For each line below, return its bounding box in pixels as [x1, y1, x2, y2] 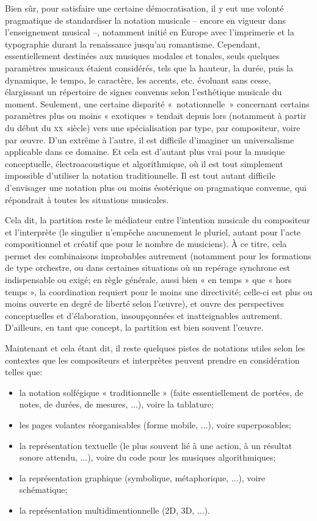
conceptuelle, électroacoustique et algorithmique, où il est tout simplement [5, 157, 283, 170]
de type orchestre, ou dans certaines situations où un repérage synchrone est [5, 261, 291, 274]
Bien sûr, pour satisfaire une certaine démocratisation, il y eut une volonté [5, 2, 284, 14]
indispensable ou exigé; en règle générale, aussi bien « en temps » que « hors [5, 273, 292, 286]
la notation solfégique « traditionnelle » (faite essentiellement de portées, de [19, 386, 304, 398]
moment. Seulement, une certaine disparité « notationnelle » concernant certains [5, 97, 310, 110]
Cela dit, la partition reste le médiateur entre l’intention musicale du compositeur [5, 214, 310, 226]
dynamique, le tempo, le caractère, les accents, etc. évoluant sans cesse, [5, 73, 271, 86]
